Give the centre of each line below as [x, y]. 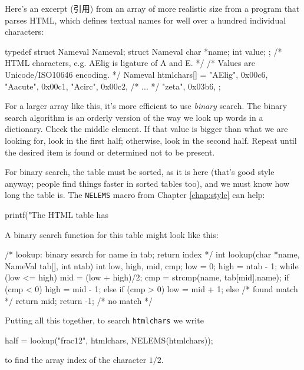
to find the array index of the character [76, 360]
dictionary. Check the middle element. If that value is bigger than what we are [146, 129]
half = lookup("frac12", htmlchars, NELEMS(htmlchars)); [109, 340]
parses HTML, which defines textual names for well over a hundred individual [146, 20]
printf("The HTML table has [57, 214]
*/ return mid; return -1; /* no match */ [79, 300]
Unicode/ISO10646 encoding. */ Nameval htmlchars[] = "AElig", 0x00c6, [136, 74]
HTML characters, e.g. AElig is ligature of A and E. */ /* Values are [130, 63]
